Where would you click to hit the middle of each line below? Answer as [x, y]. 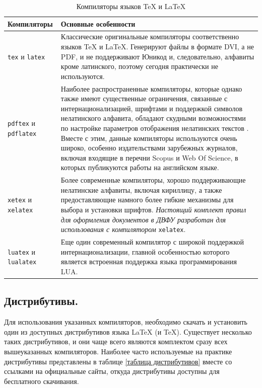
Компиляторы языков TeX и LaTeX [131, 6]
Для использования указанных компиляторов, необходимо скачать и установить [126, 322]
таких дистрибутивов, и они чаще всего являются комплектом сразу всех [116, 341]
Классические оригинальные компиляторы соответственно [150, 36]
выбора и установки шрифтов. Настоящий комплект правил [153, 210]
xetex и [20, 200]
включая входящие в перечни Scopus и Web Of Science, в [149, 157]
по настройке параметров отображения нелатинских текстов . [155, 128]
